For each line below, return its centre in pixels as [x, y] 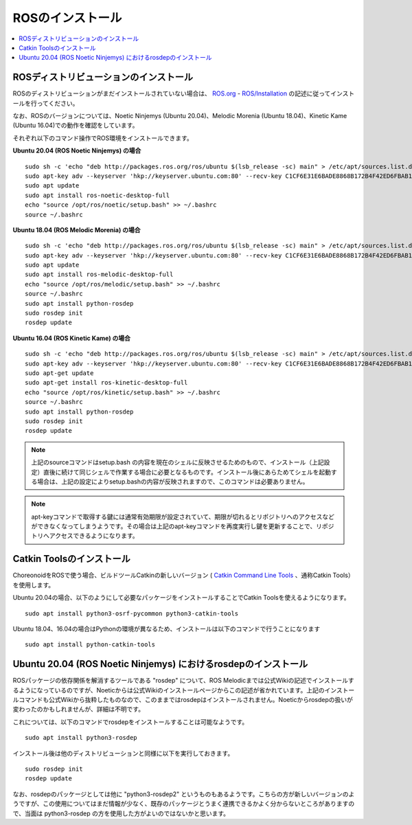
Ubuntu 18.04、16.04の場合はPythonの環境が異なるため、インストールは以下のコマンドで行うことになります [167, 629]
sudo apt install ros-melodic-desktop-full [99, 274]
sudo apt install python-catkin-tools [90, 645]
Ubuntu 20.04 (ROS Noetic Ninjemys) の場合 [77, 150]
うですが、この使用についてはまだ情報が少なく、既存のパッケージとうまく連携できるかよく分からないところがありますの [184, 804]
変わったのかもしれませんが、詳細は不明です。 [78, 709]
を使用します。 [34, 585]
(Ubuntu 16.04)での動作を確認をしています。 [76, 125]
